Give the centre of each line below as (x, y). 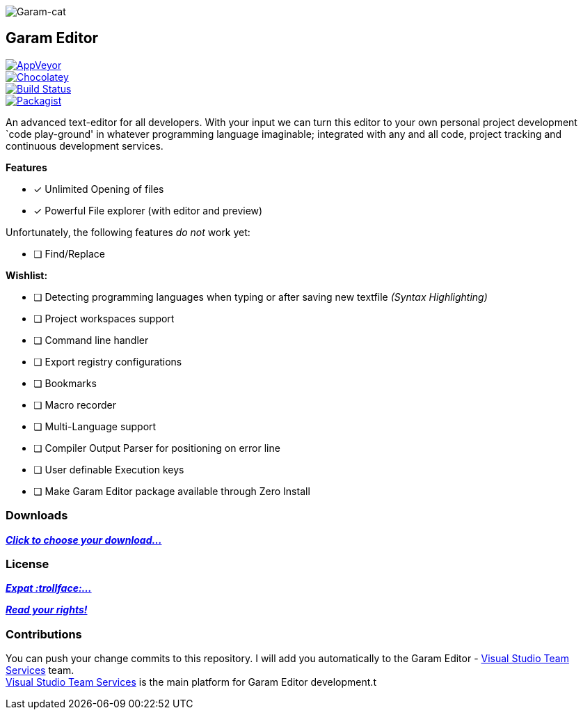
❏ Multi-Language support (95, 426)
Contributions (44, 634)
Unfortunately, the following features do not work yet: (128, 232)
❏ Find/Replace (69, 253)
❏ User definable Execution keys (109, 469)
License (27, 564)
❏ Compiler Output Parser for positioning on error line (157, 448)
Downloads (37, 516)
